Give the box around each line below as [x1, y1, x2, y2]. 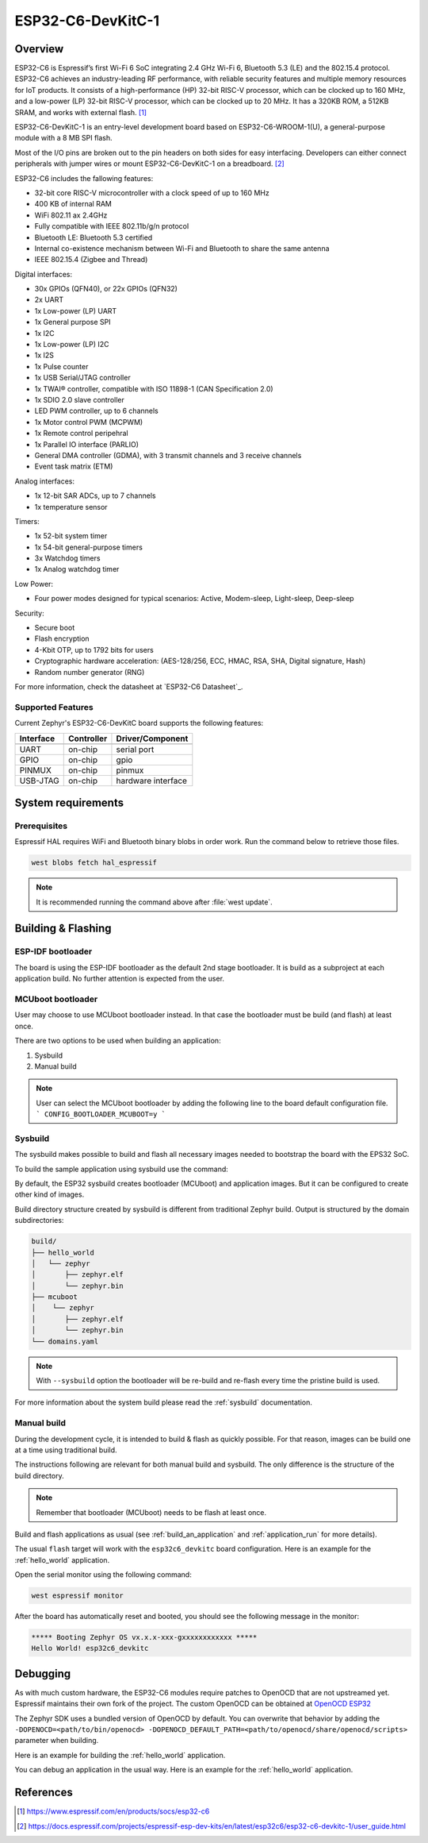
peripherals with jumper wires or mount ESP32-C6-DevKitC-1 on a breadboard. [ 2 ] [14, 159, 285, 168]
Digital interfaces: [14, 269, 73, 279]
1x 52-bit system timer [34, 531, 108, 541]
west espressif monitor [31, 1591, 124, 1600]
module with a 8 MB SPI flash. [14, 133, 113, 143]
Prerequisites [14, 820, 67, 831]
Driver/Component [116, 733, 189, 744]
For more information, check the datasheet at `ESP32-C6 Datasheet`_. [14, 681, 243, 691]
